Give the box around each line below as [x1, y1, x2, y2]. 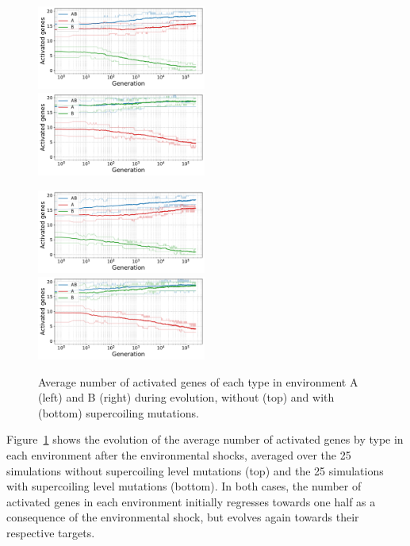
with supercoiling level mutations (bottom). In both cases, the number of [6, 478, 362, 494]
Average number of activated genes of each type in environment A [38, 373, 358, 390]
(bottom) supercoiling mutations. [38, 404, 199, 421]
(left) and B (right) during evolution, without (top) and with [38, 389, 335, 406]
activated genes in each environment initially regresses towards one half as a [6, 493, 376, 509]
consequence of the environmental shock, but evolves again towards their [6, 509, 359, 525]
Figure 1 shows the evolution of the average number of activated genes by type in [6, 431, 404, 448]
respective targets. [6, 524, 95, 540]
